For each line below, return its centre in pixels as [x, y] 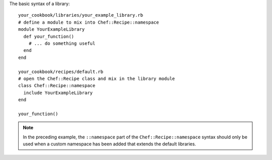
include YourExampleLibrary [58, 93]
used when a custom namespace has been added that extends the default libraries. [110, 144]
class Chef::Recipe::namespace [57, 86]
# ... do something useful [62, 43]
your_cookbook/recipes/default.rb [61, 71]
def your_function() [49, 36]
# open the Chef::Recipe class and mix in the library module [97, 78]
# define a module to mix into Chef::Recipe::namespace [89, 22]
